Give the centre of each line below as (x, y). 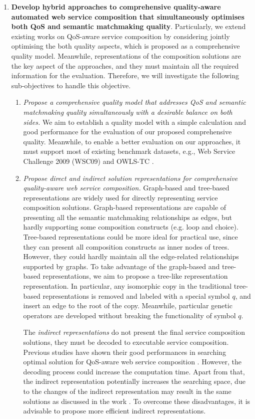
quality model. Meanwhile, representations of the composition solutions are (126, 55)
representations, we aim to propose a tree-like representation (135, 276)
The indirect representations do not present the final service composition (134, 332)
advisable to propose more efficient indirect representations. (114, 411)
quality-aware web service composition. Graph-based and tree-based (126, 188)
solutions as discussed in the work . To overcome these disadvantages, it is (137, 401)
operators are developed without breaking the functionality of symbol (129, 315)
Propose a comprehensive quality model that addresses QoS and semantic (134, 102)
